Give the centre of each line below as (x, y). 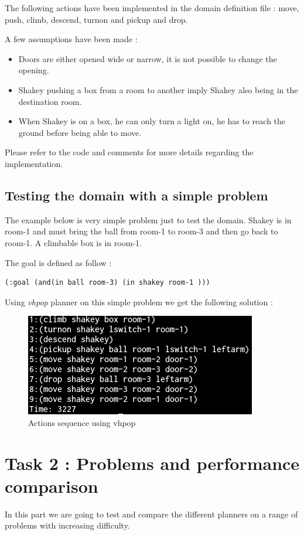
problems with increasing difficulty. (67, 525)
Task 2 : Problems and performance (152, 463)
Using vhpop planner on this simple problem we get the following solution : (139, 301)
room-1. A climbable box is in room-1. (73, 242)
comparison (52, 485)
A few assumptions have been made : (71, 39)
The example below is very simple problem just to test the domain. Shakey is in (148, 219)
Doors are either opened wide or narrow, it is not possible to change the (148, 58)
